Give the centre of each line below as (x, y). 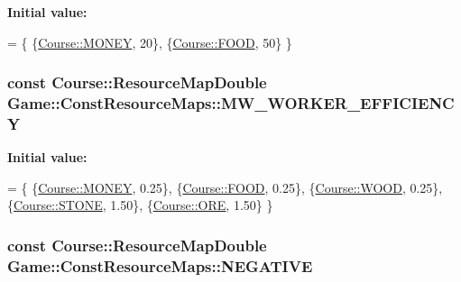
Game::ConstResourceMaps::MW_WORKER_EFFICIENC (231, 103)
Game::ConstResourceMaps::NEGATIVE (160, 265)
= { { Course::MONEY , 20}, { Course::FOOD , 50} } (150, 42)
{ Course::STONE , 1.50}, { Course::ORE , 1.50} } (140, 205)
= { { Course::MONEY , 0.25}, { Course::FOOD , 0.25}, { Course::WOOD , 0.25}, (225, 187)
